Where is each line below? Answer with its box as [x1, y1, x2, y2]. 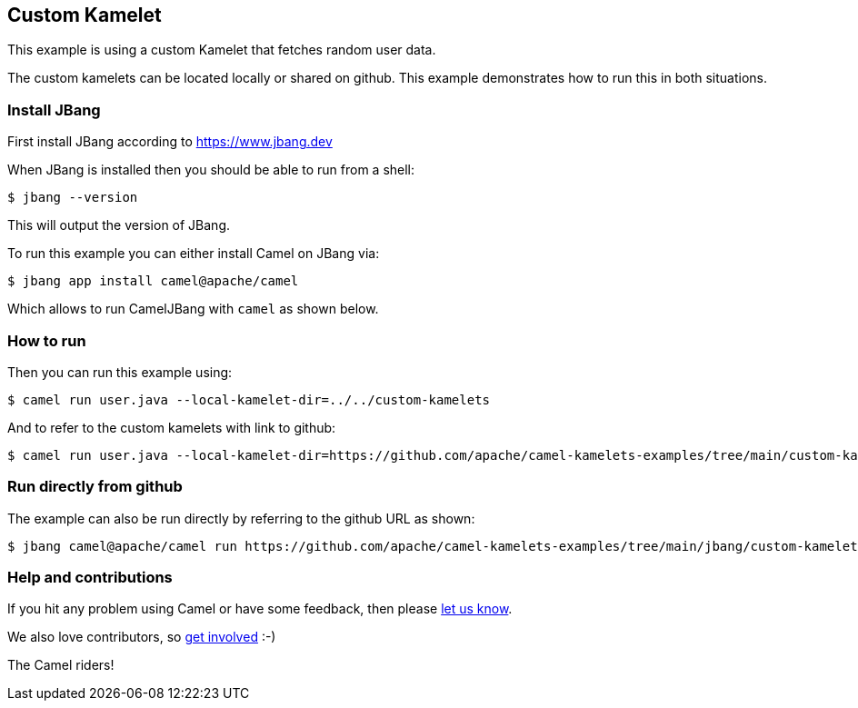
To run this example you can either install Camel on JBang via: [7, 245, 380, 262]
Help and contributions [7, 568, 173, 587]
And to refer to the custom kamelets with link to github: [7, 419, 336, 435]
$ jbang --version [7, 190, 138, 205]
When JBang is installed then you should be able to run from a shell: [7, 162, 415, 178]
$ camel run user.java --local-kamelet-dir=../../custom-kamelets [7, 392, 491, 407]
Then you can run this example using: [7, 364, 233, 380]
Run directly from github [7, 477, 183, 496]
